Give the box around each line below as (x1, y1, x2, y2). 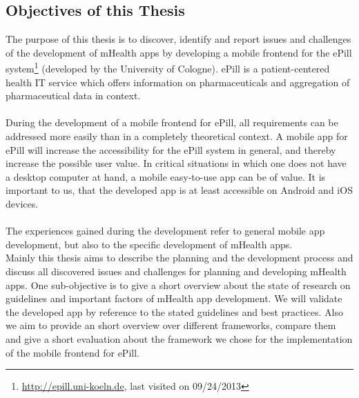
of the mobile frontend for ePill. (6, 345, 139, 359)
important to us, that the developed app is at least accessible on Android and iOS (6, 183, 353, 197)
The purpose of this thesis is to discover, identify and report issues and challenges (6, 32, 351, 46)
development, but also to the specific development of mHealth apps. (6, 237, 293, 251)
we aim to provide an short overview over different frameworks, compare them (6, 318, 336, 332)
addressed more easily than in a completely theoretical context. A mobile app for (6, 129, 348, 143)
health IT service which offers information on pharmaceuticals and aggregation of (6, 74, 350, 89)
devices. (6, 196, 39, 210)
